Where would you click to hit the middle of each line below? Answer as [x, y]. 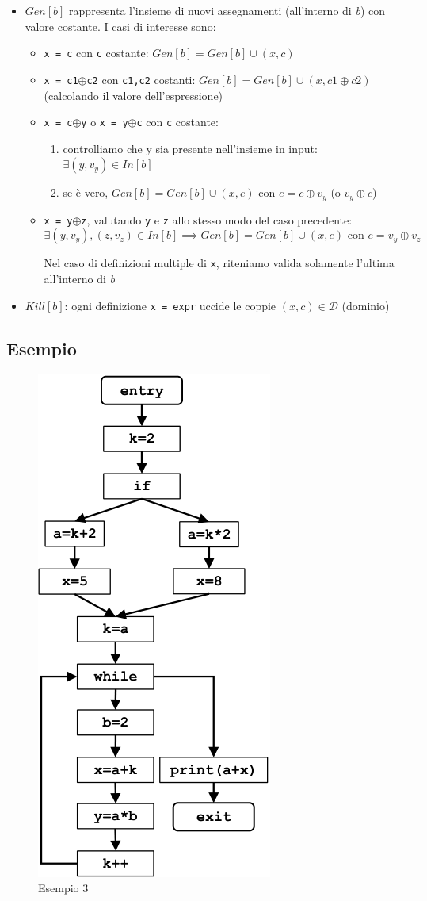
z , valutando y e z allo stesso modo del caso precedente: [217, 219]
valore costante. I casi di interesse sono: [120, 26]
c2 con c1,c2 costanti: [141, 79]
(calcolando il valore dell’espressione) [133, 95]
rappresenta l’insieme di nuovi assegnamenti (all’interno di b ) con [227, 10]
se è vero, [86, 192]
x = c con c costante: [96, 53]
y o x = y [105, 122]
